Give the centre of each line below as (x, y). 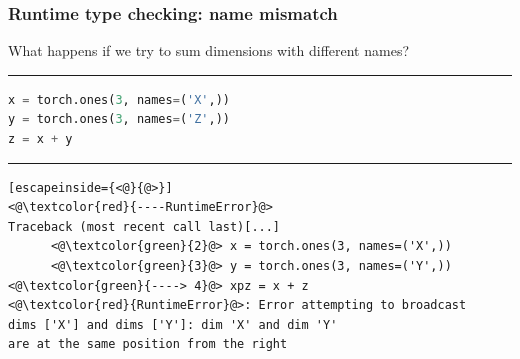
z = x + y (40, 139)
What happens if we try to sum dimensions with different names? (209, 50)
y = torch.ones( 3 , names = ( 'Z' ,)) (119, 119)
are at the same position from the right (148, 344)
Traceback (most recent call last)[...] (144, 226)
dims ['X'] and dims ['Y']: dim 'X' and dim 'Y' (173, 324)
